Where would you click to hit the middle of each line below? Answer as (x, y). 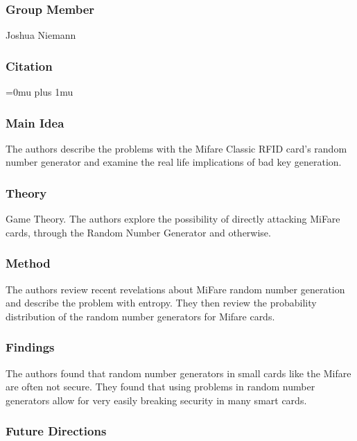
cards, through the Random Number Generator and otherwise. (138, 232)
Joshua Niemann (41, 35)
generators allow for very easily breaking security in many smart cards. (156, 400)
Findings (30, 347)
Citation (29, 66)
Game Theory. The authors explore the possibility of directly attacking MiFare (173, 219)
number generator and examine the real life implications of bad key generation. (174, 162)
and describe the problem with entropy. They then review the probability (161, 303)
